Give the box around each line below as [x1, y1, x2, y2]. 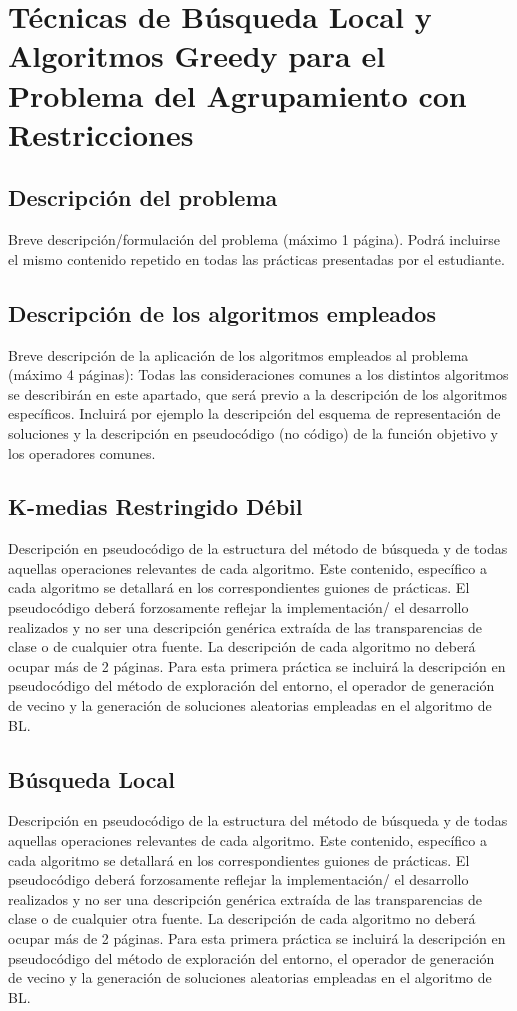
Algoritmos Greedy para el [8, 35, 386, 76]
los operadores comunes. [8, 442, 156, 463]
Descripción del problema [8, 182, 278, 213]
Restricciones [8, 113, 194, 154]
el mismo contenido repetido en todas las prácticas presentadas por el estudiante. [8, 248, 505, 269]
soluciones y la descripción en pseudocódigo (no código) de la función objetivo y [8, 422, 498, 443]
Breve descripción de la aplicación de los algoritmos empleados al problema [8, 344, 469, 365]
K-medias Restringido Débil [8, 491, 303, 522]
